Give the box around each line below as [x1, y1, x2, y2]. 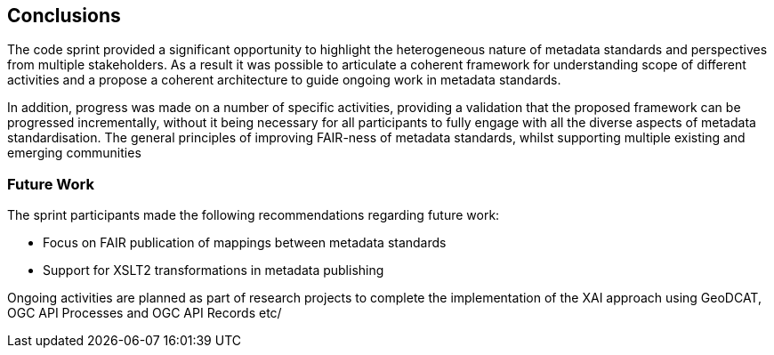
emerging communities [7, 145, 141, 161]
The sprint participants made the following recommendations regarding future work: [7, 207, 500, 223]
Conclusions [7, 4, 121, 27]
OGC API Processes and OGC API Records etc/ [7, 305, 282, 321]
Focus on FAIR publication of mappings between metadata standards [43, 235, 447, 251]
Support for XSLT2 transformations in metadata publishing [43, 262, 384, 278]
